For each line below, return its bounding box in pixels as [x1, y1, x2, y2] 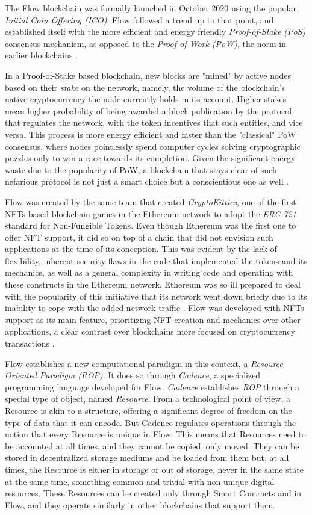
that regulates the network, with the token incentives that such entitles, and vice [5, 116, 303, 129]
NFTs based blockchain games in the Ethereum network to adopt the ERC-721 [5, 207, 296, 220]
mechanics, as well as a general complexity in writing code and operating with [5, 266, 293, 279]
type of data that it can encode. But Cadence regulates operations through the [5, 416, 296, 428]
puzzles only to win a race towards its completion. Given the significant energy [5, 152, 296, 164]
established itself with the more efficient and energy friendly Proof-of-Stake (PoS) [5, 25, 306, 38]
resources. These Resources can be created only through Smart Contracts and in [5, 487, 302, 499]
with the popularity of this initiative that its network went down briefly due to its [5, 289, 307, 302]
